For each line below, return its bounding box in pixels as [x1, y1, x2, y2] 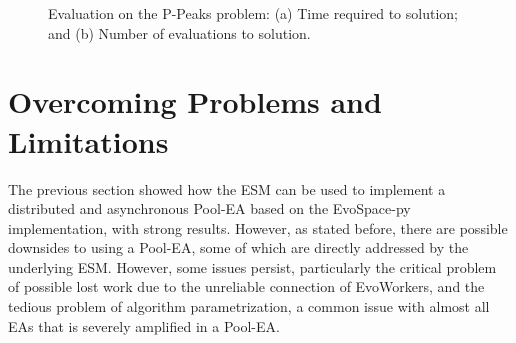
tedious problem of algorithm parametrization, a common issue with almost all [8, 296, 490, 317]
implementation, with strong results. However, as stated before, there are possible [8, 217, 508, 238]
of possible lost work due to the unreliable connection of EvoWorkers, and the [8, 276, 485, 297]
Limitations [8, 120, 169, 161]
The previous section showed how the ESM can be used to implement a [8, 178, 446, 199]
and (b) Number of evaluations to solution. [48, 22, 311, 43]
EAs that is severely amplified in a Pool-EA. [8, 315, 280, 336]
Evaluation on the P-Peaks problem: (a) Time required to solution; [48, 3, 458, 23]
